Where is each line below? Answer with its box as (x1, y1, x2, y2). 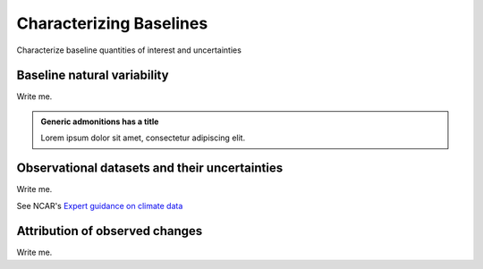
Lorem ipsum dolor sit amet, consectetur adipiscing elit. (40, 132, 246, 143)
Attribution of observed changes (16, 223, 203, 239)
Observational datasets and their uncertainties (16, 161, 284, 176)
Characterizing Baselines (16, 13, 208, 33)
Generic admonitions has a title (40, 116, 159, 127)
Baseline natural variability (16, 68, 169, 83)
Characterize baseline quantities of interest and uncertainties (16, 45, 241, 55)
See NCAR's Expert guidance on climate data (16, 200, 183, 211)
